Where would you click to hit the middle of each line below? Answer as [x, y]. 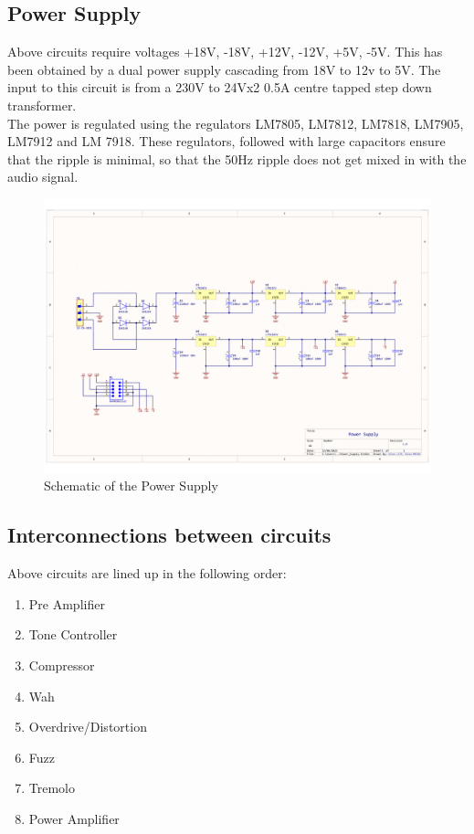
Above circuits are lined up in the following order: [147, 573]
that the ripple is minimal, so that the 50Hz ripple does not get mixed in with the [237, 158]
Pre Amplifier [67, 603]
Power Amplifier [74, 818]
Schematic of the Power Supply [131, 486]
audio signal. [43, 177]
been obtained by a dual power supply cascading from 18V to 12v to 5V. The [224, 69]
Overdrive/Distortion [88, 727]
